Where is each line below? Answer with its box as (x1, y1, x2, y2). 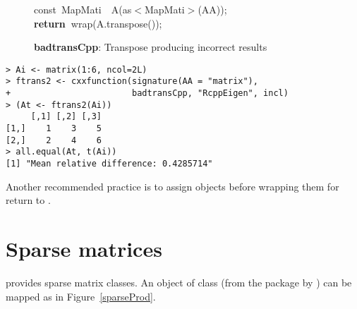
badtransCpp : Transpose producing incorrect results (34, 40, 267, 54)
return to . (6, 193, 51, 207)
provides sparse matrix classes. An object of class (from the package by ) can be (6, 275, 352, 289)
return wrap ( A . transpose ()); (34, 16, 162, 30)
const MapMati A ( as (34, 2, 132, 16)
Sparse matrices (6, 234, 162, 263)
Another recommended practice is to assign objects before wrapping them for (6, 178, 339, 193)
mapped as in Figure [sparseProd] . (6, 289, 156, 303)
